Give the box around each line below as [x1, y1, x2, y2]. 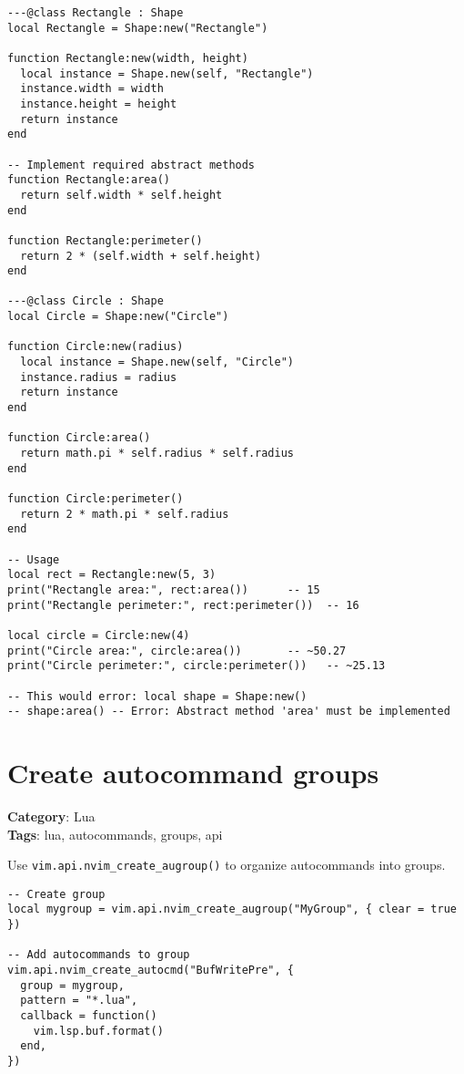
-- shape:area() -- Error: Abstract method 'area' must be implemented [7, 705, 450, 718]
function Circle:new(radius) [7, 340, 184, 354]
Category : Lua [7, 806, 96, 825]
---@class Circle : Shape [7, 294, 164, 308]
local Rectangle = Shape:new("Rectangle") [7, 21, 268, 35]
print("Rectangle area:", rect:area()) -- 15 [7, 583, 320, 596]
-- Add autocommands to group [7, 948, 190, 962]
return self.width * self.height [20, 188, 223, 201]
